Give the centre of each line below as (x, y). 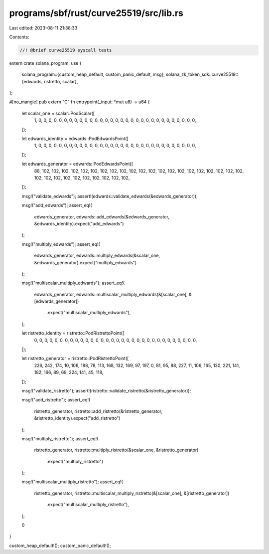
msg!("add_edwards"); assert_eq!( (57, 205)
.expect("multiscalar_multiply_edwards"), (89, 313)
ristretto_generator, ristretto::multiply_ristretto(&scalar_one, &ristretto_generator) (116, 450)
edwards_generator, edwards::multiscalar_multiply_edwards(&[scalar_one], (111, 294)
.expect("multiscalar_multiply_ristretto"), (88, 505)
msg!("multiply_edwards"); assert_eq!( (61, 244)
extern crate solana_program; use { (45, 63)
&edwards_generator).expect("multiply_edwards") (85, 262)
